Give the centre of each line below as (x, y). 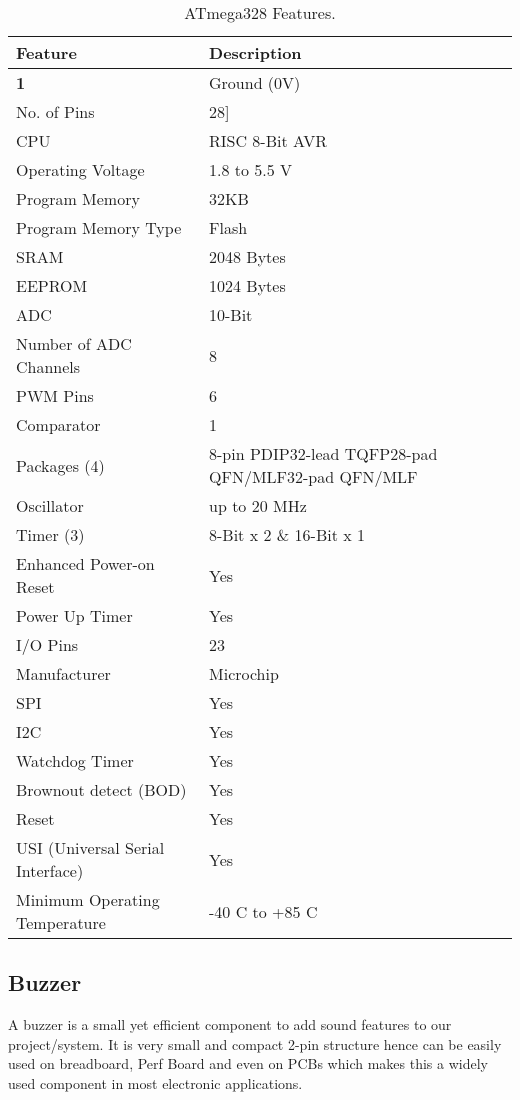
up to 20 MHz (258, 505)
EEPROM (52, 285)
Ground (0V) (255, 82)
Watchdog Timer (75, 760)
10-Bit (231, 314)
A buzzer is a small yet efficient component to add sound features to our (230, 1024)
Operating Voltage (80, 169)
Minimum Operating (88, 899)
